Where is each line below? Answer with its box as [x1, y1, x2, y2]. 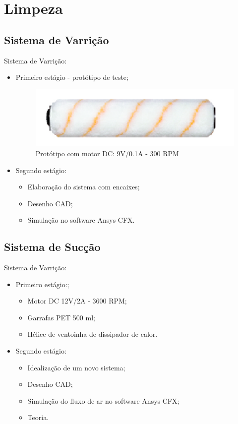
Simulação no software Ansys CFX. [27, 215, 135, 225]
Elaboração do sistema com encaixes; [27, 182, 140, 192]
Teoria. [27, 412, 49, 423]
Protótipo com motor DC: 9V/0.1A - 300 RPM [35, 148, 179, 158]
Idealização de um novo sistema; [27, 362, 125, 372]
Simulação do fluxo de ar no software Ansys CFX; [27, 395, 179, 406]
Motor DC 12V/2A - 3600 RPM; [27, 296, 127, 306]
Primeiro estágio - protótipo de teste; [15, 72, 128, 82]
